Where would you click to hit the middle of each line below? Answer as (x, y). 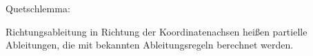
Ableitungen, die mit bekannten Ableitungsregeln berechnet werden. (150, 45)
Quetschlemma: (38, 8)
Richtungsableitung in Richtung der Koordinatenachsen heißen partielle (156, 31)
